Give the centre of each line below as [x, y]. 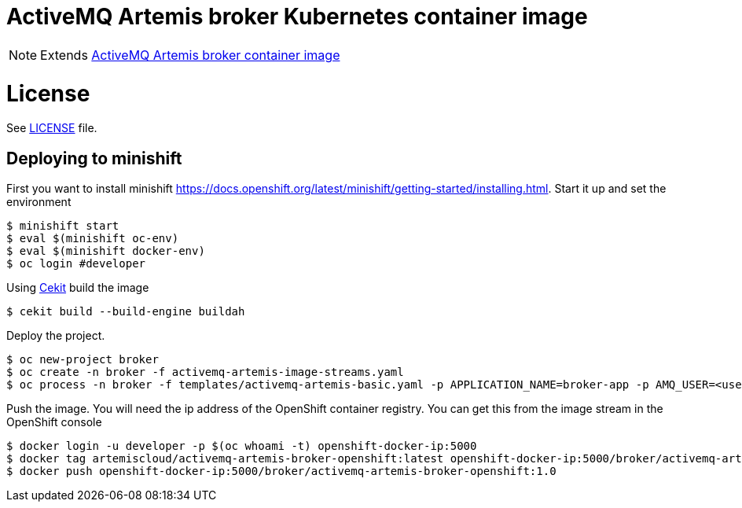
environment [39, 202]
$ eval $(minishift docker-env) [106, 251]
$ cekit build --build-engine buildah [126, 312]
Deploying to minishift [94, 158]
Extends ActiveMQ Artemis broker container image [190, 55]
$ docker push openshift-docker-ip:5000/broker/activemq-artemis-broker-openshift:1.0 [281, 471]
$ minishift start [63, 226]
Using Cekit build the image [78, 288]
